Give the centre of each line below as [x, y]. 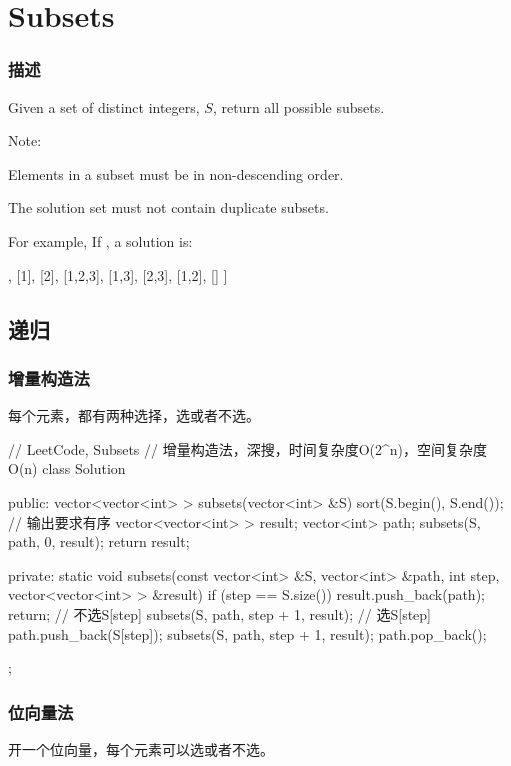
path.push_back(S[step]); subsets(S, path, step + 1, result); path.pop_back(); [247, 633]
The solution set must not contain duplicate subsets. [168, 207]
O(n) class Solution [67, 468]
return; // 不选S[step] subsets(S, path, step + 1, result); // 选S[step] [220, 613]
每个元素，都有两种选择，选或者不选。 [134, 415]
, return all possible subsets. [298, 106]
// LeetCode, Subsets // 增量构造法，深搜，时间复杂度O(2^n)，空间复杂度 [248, 448]
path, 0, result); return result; [99, 541]
